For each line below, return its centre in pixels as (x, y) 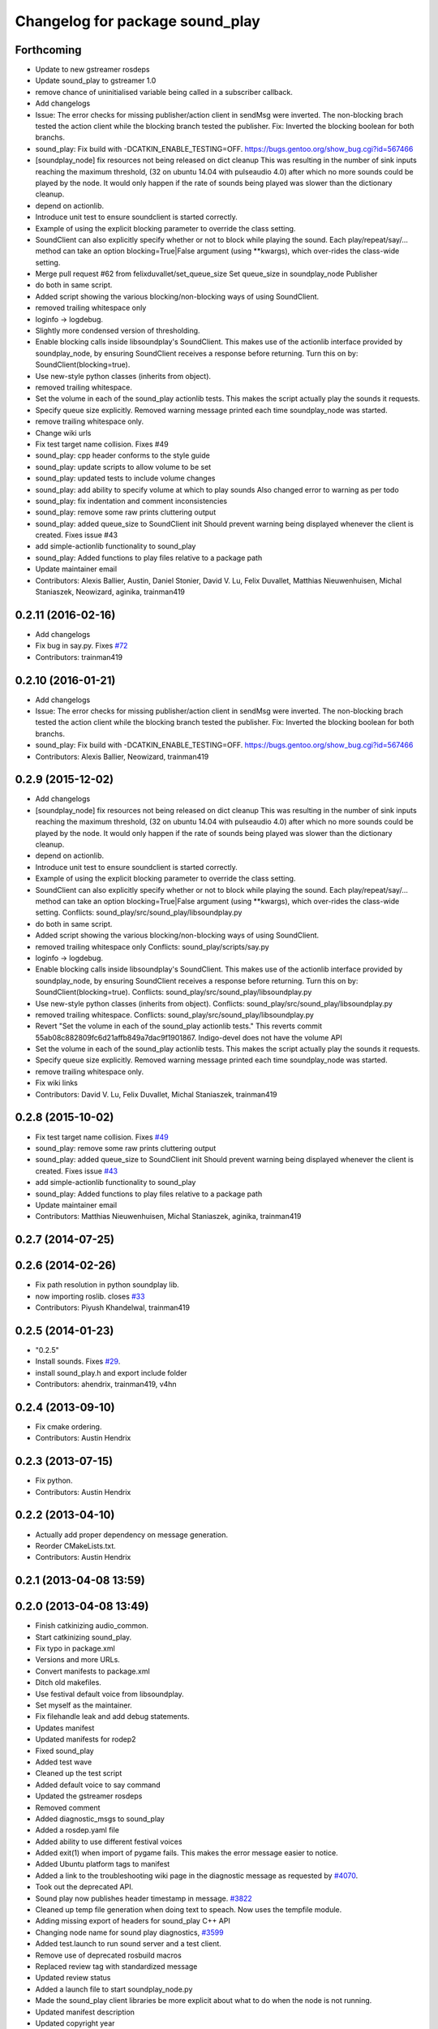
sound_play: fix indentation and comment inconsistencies (131, 501)
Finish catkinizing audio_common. (92, 1626)
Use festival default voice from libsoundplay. (109, 1694)
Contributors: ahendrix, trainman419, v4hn (106, 1385)
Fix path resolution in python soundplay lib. (107, 1285)
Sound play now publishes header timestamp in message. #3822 (144, 1898)
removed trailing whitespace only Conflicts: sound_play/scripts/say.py (152, 946)
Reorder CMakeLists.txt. (76, 1545)
